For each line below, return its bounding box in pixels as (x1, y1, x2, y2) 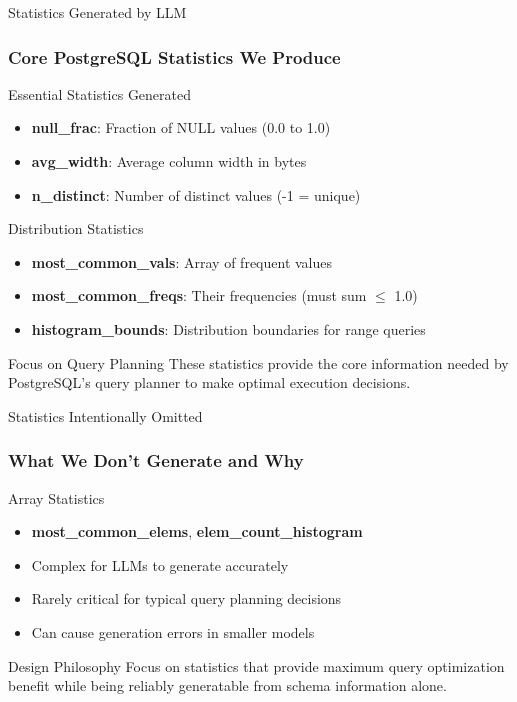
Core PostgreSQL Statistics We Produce (8, 44, 341, 69)
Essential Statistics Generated (8, 83, 192, 104)
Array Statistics (8, 487, 105, 508)
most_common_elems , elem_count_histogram (31, 521, 363, 542)
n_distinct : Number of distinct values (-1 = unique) (31, 184, 361, 205)
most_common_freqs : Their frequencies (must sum (31, 285, 367, 306)
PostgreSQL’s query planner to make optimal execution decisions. (8, 372, 411, 393)
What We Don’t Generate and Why (8, 448, 304, 473)
